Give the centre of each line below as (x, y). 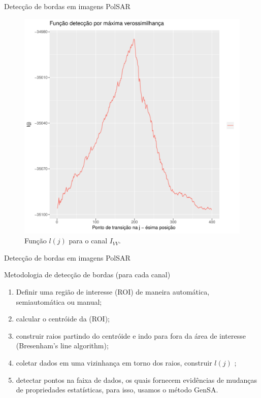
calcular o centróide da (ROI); (63, 319)
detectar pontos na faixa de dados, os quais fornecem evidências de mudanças (136, 379)
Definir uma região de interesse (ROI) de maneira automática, (113, 291)
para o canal (88, 241)
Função (36, 241)
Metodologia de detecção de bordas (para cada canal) (87, 275)
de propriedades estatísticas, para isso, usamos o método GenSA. (117, 390)
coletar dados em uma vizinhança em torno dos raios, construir (114, 362)
